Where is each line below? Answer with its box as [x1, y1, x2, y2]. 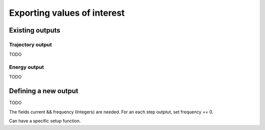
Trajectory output [9, 41, 52, 48]
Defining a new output [9, 87, 79, 96]
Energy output [9, 64, 44, 71]
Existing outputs [9, 26, 61, 34]
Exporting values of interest [9, 7, 125, 18]
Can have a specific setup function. [9, 118, 81, 124]
